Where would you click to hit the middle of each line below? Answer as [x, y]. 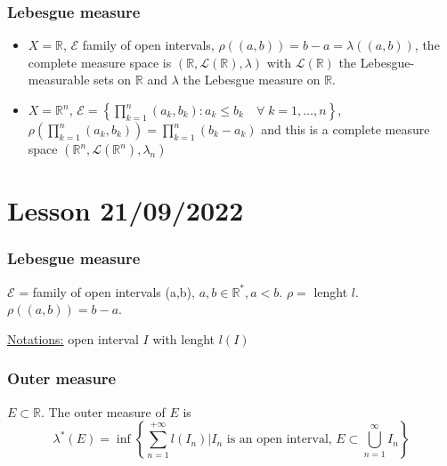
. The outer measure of [103, 411]
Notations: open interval [73, 338]
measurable [59, 80]
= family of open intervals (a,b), [107, 291]
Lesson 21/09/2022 [126, 210]
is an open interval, [279, 440]
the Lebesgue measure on [252, 80]
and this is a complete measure [345, 129]
